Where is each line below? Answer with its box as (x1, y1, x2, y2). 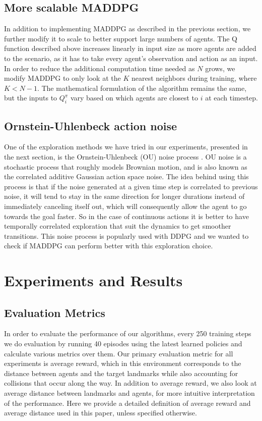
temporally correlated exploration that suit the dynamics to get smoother (4, 221, 231, 231)
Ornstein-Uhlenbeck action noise (4, 118, 177, 133)
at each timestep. (205, 92, 258, 103)
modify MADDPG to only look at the (4, 73, 121, 83)
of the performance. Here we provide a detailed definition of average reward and (4, 397, 251, 408)
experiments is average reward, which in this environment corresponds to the (4, 358, 241, 369)
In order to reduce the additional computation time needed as (4, 63, 195, 73)
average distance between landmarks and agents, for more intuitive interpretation (4, 388, 255, 398)
